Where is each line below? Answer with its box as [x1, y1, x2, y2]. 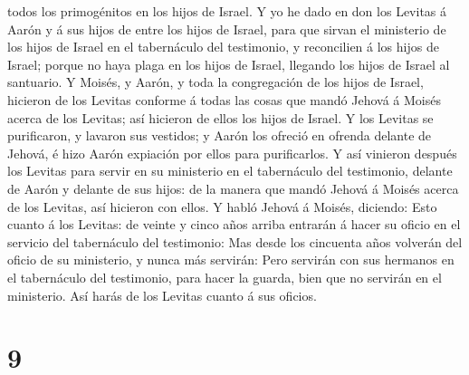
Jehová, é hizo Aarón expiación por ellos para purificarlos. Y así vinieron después [7, 143, 457, 162]
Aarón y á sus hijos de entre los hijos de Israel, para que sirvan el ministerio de [7, 19, 446, 38]
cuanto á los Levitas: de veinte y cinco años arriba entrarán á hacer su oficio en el [7, 215, 461, 234]
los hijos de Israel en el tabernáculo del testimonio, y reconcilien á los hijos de [7, 37, 439, 56]
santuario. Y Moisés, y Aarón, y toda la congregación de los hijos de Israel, [7, 72, 424, 91]
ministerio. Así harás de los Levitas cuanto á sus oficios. [7, 285, 317, 304]
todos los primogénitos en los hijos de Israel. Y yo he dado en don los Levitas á [7, 2, 447, 20]
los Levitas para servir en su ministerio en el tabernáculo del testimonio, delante [7, 161, 453, 180]
